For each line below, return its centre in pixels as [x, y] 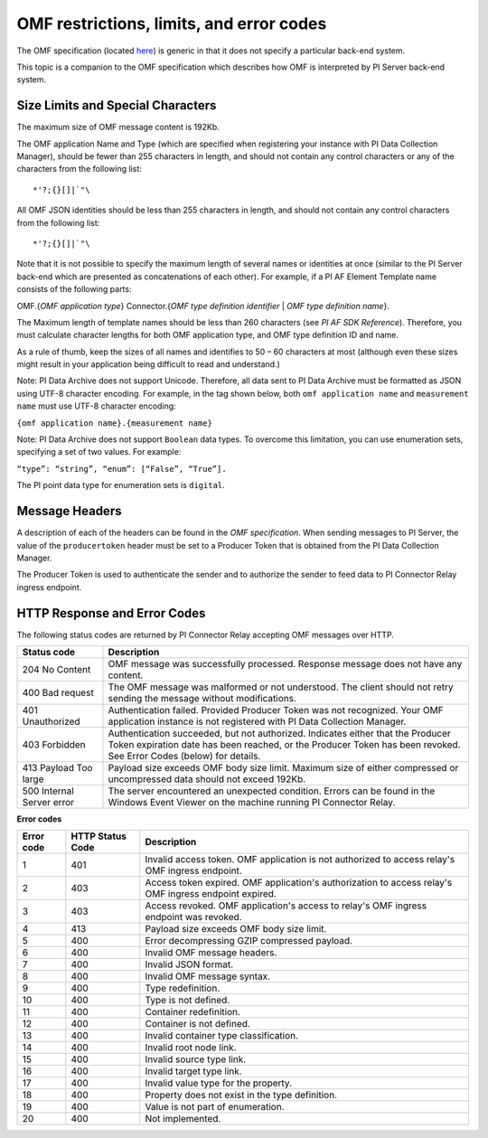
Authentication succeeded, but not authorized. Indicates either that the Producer [279, 733]
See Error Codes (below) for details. [184, 756]
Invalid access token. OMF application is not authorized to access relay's [300, 860]
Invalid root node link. [191, 1048]
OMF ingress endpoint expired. [211, 894]
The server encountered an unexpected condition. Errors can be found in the [272, 791]
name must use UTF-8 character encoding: [96, 406]
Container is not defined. [197, 1024]
